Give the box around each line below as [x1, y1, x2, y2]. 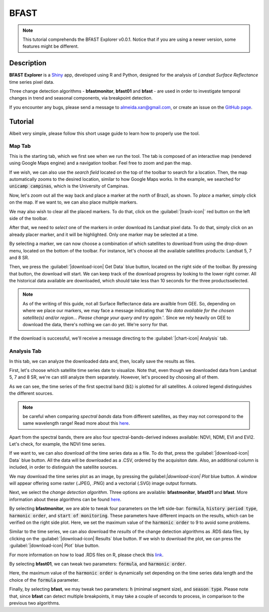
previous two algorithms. [9, 600, 60, 606]
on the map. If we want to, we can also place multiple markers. [9, 199, 138, 205]
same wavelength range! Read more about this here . [22, 420, 130, 426]
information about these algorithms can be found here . [9, 496, 122, 502]
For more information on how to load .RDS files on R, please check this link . [9, 552, 164, 558]
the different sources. [9, 390, 54, 396]
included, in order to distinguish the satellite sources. [9, 464, 118, 470]
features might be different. [22, 43, 79, 49]
